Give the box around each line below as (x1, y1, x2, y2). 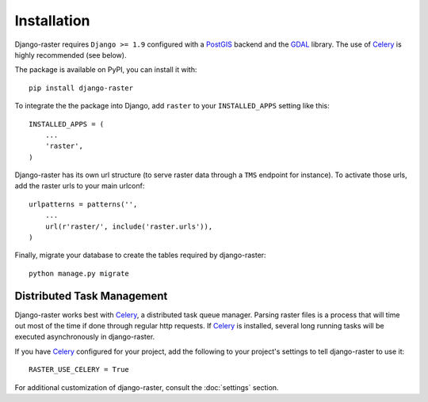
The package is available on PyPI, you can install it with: (14, 65, 197, 74)
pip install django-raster (29, 83, 134, 93)
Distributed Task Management (14, 289, 168, 302)
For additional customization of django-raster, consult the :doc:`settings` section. (14, 382, 279, 392)
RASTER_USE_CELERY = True (29, 365, 130, 374)
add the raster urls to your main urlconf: (14, 181, 145, 191)
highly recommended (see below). (14, 50, 127, 59)
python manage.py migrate (29, 269, 130, 278)
